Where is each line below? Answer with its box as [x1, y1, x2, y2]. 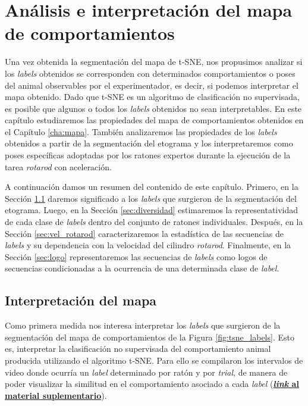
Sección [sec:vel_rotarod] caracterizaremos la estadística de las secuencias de [5, 227, 284, 239]
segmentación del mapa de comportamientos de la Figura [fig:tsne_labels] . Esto [5, 330, 294, 343]
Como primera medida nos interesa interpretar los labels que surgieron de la [5, 319, 281, 332]
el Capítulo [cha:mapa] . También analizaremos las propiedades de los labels [5, 125, 277, 138]
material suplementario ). [5, 389, 107, 401]
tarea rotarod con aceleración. [5, 160, 112, 173]
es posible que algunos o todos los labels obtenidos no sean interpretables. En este [5, 102, 302, 114]
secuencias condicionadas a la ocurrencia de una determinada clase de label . [5, 262, 279, 274]
